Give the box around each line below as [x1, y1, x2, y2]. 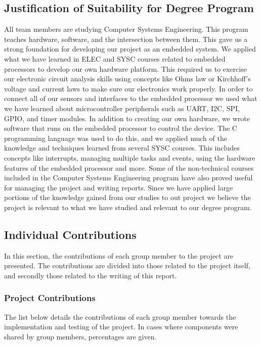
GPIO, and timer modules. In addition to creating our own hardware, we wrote [4, 113, 250, 123]
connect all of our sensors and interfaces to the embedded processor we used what [4, 93, 257, 104]
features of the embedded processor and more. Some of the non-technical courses [4, 162, 254, 173]
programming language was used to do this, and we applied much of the [4, 132, 227, 143]
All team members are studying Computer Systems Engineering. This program [4, 24, 248, 34]
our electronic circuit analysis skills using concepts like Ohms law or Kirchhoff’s [4, 73, 251, 84]
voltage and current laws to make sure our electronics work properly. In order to [4, 83, 253, 93]
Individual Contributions [4, 226, 137, 242]
